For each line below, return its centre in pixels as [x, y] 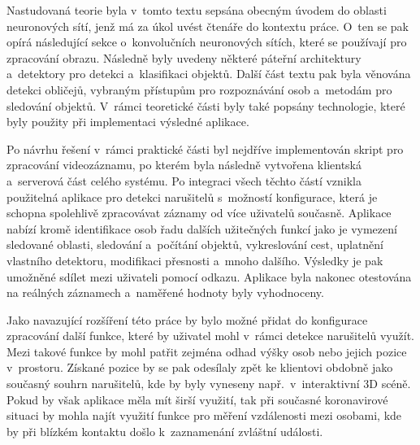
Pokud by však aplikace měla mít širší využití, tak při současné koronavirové [197, 399]
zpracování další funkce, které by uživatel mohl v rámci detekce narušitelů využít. [210, 336]
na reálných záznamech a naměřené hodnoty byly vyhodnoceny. [165, 292]
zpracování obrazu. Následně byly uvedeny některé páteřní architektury [184, 57]
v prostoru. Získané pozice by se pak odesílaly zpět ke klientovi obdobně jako [200, 367]
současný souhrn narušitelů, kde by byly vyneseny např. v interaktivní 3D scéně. [209, 384]
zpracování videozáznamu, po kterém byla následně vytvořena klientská [184, 165]
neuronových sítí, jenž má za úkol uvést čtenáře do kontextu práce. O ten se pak [208, 26]
